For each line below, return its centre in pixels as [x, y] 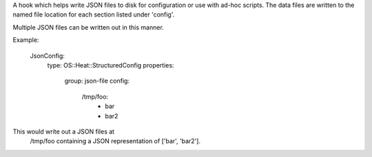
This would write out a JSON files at [64, 132]
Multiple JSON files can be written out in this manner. [89, 27]
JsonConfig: [48, 56]
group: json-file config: [97, 81]
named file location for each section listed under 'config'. [94, 14]
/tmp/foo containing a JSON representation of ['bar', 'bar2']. [115, 141]
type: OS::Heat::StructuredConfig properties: [111, 65]
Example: [26, 40]
